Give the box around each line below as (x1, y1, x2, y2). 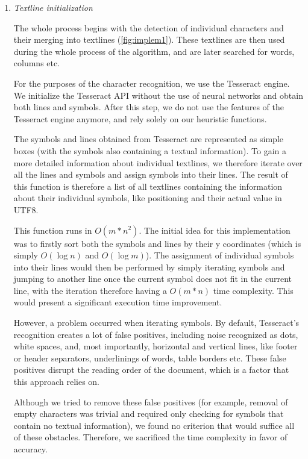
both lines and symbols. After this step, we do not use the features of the (13, 101, 284, 113)
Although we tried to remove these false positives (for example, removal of (13, 395, 288, 408)
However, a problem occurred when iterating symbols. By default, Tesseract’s (13, 316, 300, 329)
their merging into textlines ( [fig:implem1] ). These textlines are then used (13, 33, 285, 46)
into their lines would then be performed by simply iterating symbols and (13, 260, 285, 273)
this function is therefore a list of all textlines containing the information (13, 180, 283, 192)
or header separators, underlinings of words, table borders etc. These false (13, 351, 286, 364)
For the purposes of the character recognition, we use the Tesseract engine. (13, 76, 290, 89)
